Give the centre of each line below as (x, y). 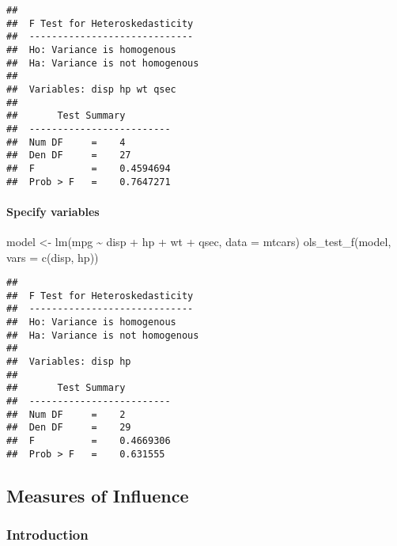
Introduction (47, 535)
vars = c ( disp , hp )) (53, 257)
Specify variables (53, 211)
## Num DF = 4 (66, 142)
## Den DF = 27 (69, 155)
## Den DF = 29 (69, 428)
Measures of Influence (98, 495)
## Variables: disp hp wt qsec (91, 89)
